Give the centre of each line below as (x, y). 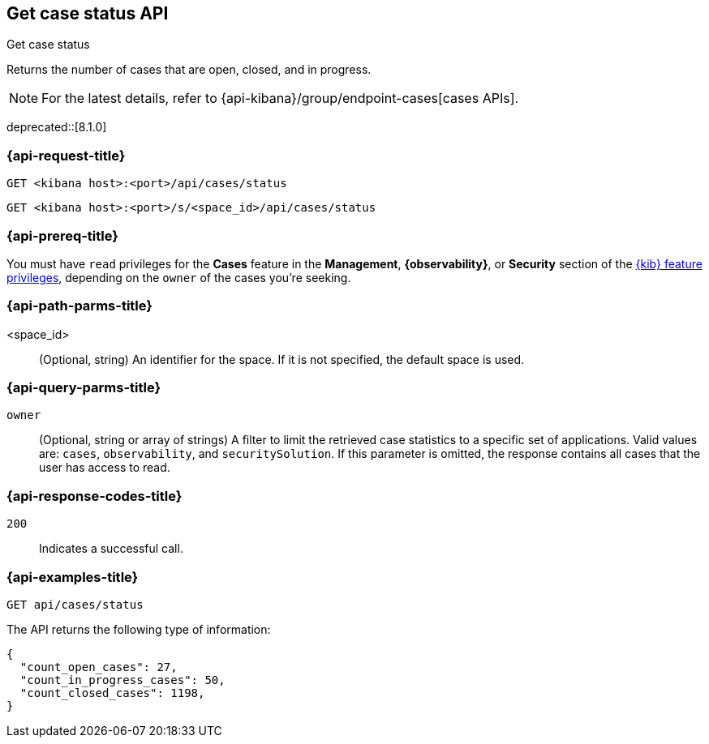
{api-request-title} (66, 155)
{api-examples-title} (73, 577)
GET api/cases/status (75, 604)
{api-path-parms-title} (79, 306)
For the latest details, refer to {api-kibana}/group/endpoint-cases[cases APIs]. (280, 98)
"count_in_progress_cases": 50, (122, 680)
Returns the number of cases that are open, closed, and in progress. (189, 70)
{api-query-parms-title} (84, 388)
